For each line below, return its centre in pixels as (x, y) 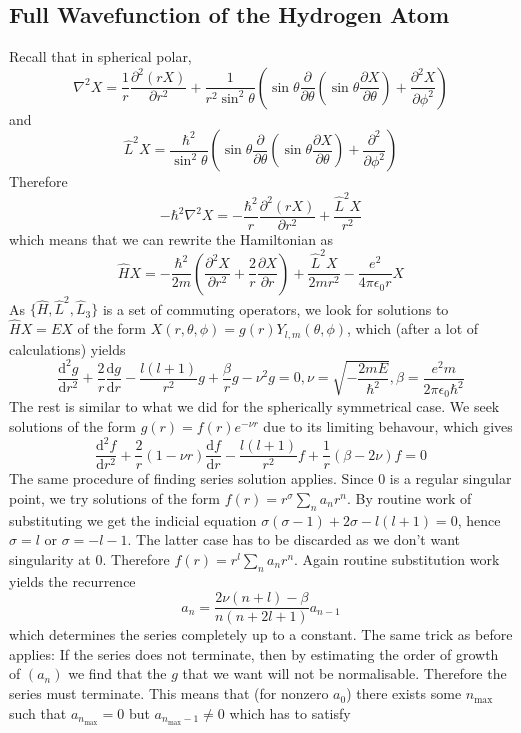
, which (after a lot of (413, 328)
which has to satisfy (290, 712)
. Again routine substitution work (397, 558)
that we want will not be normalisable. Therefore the (344, 673)
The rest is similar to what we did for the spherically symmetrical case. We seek (254, 406)
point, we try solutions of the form (115, 497)
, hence (479, 519)
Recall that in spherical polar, (100, 56)
